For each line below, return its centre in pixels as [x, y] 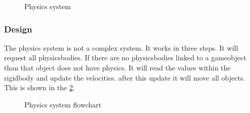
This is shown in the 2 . [39, 87]
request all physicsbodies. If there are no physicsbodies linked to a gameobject [125, 58]
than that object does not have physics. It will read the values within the [117, 67]
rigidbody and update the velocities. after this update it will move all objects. [125, 77]
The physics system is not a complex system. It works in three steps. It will [121, 47]
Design [18, 29]
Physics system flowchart [63, 104]
